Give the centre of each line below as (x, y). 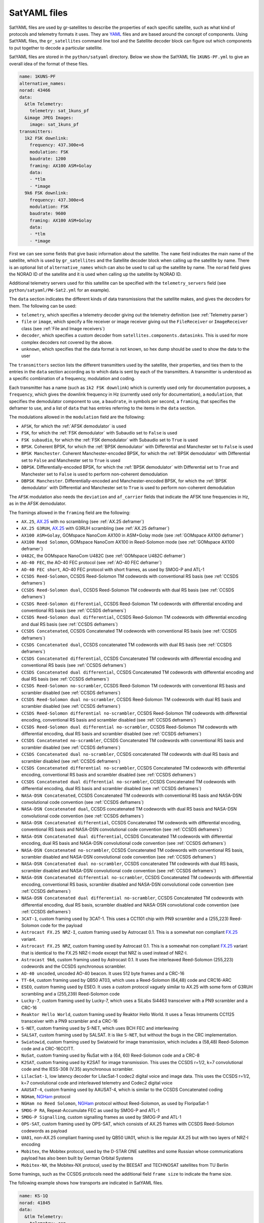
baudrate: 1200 (48, 159)
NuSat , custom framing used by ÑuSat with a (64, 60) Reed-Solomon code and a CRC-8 (110, 1055)
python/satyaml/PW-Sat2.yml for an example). (60, 290)
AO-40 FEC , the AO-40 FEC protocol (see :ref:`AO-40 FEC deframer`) (92, 563)
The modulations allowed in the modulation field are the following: (77, 417)
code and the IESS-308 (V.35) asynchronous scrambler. (77, 1069)
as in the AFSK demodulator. (38, 503)
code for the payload (61, 925)
